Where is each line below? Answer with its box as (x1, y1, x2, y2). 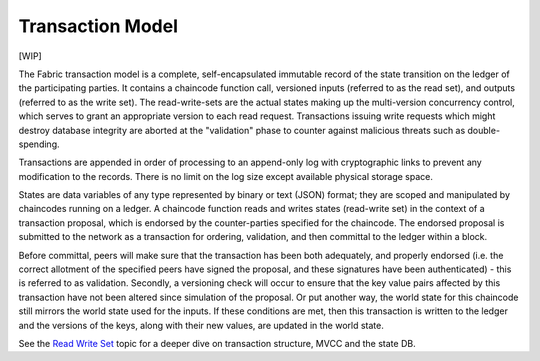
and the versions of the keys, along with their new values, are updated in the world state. (18, 319, 384, 331)
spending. (18, 138, 60, 150)
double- (467, 124, 500, 136)
